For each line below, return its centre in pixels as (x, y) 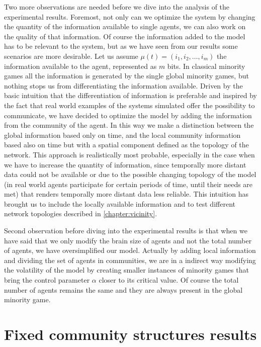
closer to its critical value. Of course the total (169, 280)
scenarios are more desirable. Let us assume (71, 56)
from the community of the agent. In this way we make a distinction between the (129, 125)
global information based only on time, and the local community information (122, 135)
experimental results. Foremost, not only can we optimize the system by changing (130, 16)
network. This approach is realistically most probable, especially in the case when (129, 154)
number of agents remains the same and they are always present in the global (123, 289)
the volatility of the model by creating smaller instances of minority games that (126, 270)
